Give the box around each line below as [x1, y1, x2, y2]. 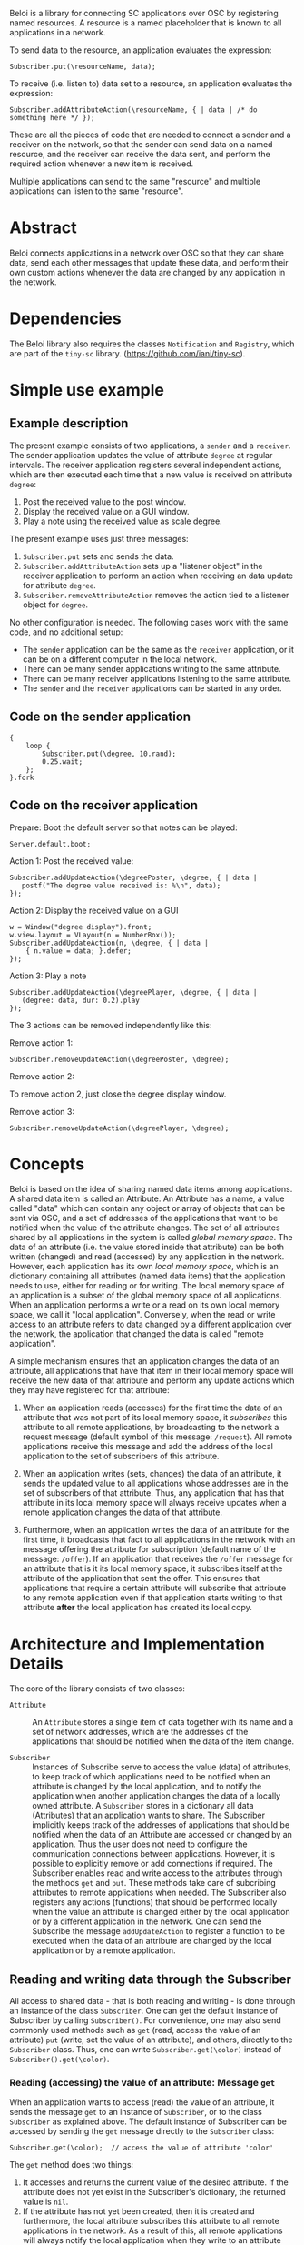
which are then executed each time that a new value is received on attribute [9, 468, 293, 480]
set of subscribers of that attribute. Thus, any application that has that [22, 1488, 285, 1498]
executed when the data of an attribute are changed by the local [32, 1936, 272, 1947]
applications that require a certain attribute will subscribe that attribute [22, 1582, 287, 1594]
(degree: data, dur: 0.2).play [21, 996, 141, 1005]
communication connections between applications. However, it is [32, 1849, 275, 1859]
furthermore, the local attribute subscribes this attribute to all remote [22, 2216, 279, 2227]
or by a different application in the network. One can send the [32, 1916, 262, 1927]
